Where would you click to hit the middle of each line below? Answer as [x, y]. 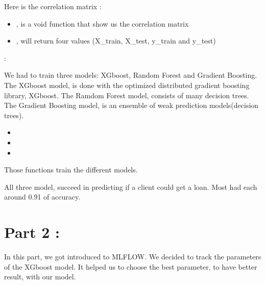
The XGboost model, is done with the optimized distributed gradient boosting [127, 85]
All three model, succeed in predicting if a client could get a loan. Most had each [131, 187]
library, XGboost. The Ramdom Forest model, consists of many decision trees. [127, 95]
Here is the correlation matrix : [53, 6]
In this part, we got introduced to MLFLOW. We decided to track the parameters [133, 257]
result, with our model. [40, 277]
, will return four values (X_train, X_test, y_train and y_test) [116, 41]
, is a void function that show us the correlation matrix [102, 23]
